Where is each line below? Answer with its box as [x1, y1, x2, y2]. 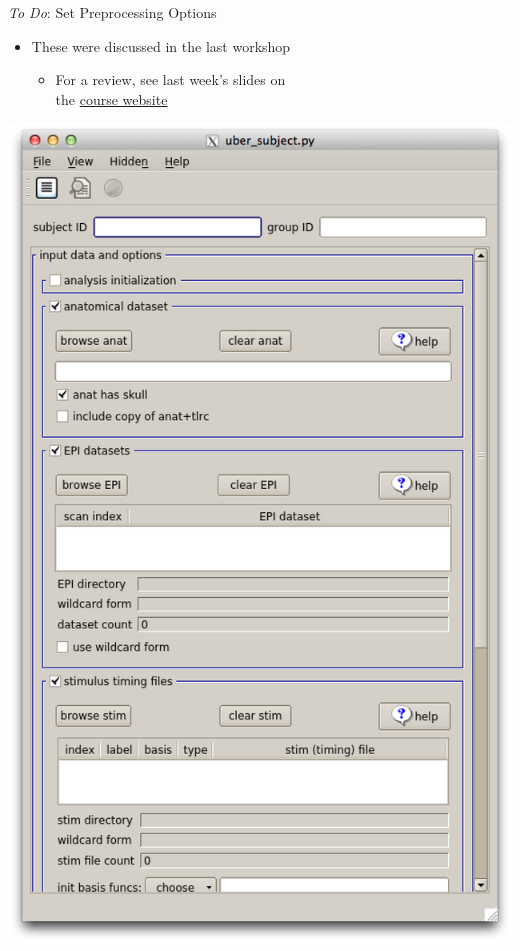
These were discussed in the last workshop [31, 35, 291, 56]
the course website [55, 88, 168, 109]
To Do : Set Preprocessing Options [8, 2, 217, 22]
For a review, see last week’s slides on [55, 69, 286, 90]
